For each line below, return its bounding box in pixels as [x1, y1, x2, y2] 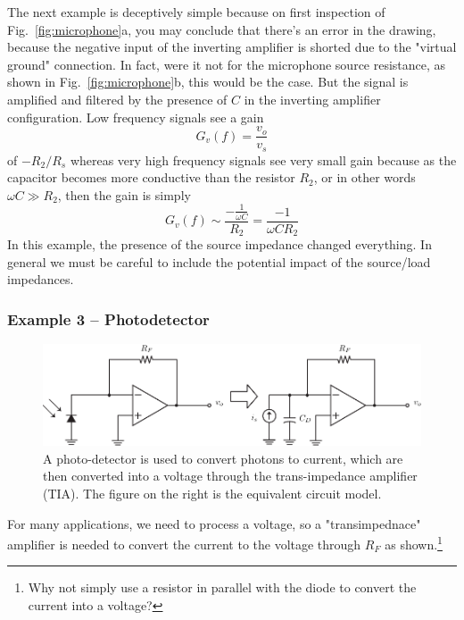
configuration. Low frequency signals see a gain [7, 107, 264, 126]
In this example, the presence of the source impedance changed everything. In [7, 235, 432, 254]
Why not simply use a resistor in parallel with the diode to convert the [28, 578, 417, 597]
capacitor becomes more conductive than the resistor [7, 168, 295, 187]
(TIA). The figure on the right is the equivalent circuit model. [43, 483, 382, 502]
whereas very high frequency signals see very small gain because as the [70, 150, 457, 169]
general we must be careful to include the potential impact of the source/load [7, 252, 431, 271]
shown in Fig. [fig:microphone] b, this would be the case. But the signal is [7, 72, 409, 91]
